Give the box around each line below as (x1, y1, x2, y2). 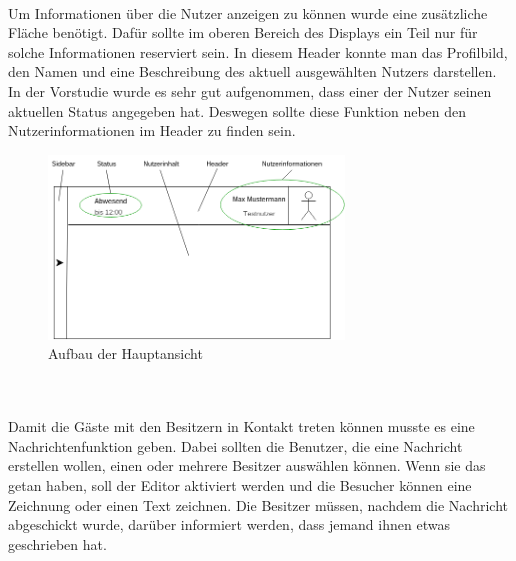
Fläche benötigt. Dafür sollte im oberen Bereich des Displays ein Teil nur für (8, 22, 478, 43)
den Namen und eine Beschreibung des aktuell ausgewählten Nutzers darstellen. (8, 61, 497, 82)
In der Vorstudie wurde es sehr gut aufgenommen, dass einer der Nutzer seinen (8, 80, 492, 101)
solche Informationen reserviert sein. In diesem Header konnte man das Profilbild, (8, 41, 508, 62)
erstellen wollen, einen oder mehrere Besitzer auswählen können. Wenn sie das (8, 455, 486, 476)
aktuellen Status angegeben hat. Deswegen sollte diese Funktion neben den (8, 100, 467, 121)
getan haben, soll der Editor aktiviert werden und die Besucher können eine (8, 474, 472, 495)
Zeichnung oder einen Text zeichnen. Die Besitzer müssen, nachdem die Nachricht (8, 494, 509, 515)
